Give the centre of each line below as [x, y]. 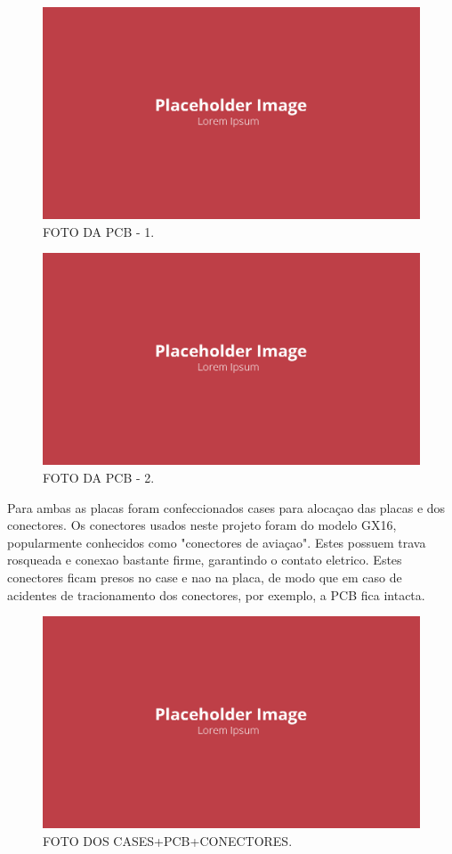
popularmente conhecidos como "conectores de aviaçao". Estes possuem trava [217, 542]
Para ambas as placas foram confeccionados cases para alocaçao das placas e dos [226, 507]
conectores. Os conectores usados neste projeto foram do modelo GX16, [202, 525]
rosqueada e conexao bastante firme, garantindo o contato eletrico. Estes [205, 560]
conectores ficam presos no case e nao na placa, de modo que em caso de [205, 577]
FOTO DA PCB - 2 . [99, 477]
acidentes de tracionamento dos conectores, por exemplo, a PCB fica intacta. [216, 594]
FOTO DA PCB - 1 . [99, 231]
